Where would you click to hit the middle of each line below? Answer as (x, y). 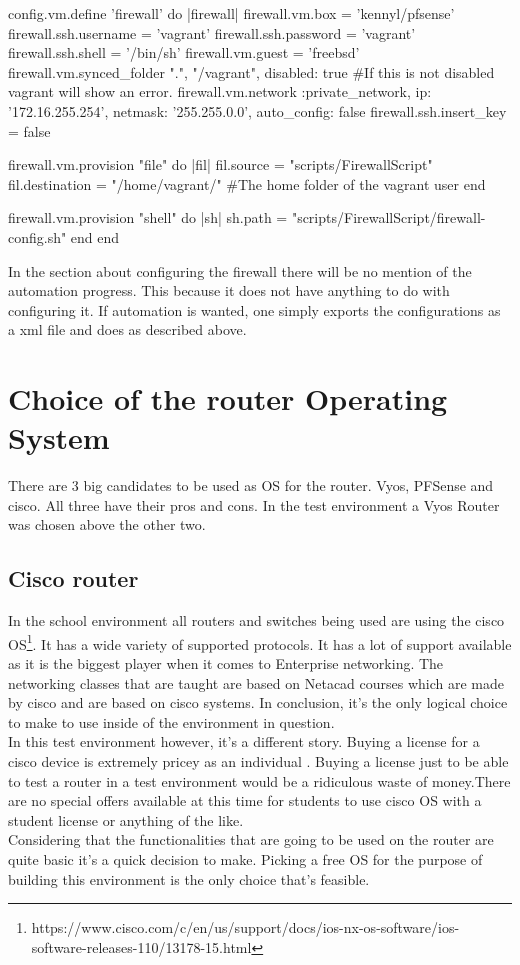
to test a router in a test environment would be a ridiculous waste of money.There (259, 780)
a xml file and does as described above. (127, 329)
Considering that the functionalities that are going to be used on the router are (251, 839)
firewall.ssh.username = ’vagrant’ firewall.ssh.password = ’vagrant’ (212, 32)
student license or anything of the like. (126, 819)
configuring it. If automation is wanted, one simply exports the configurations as (254, 309)
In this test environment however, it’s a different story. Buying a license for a (244, 741)
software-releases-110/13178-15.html (141, 946)
